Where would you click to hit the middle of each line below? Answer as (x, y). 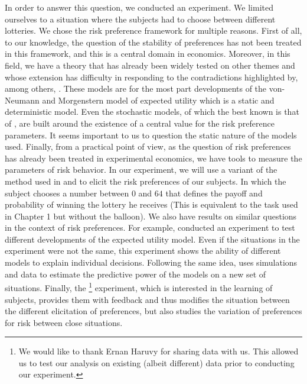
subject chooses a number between (67, 193)
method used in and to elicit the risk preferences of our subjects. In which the (146, 181)
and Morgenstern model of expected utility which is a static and (158, 100)
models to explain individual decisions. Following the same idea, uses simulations (151, 262)
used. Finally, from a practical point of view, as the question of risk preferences (148, 146)
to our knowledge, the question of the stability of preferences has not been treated (153, 42)
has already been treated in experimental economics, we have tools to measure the (153, 158)
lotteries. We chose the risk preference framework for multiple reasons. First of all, (153, 30)
